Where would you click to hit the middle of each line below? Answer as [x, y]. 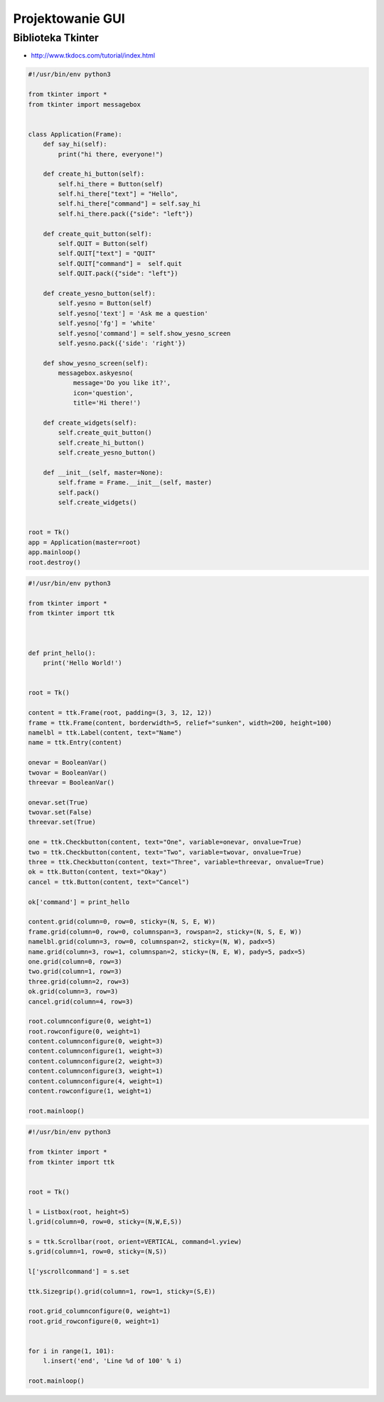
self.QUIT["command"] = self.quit [120, 264]
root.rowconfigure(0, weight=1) [85, 1031]
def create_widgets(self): [90, 423]
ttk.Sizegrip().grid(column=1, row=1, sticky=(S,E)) [122, 1291]
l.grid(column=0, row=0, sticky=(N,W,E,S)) [105, 1221]
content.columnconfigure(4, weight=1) [96, 1081]
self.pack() [79, 492]
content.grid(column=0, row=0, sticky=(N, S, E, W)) [122, 922]
